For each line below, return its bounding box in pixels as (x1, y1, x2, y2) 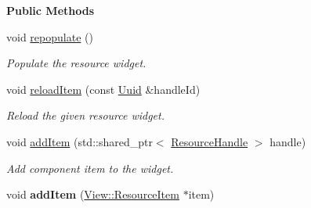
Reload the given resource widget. (6, 107, 165, 124)
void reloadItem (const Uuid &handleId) (6, 81, 201, 97)
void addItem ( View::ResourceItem (6, 186, 179, 203)
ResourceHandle (171, 133, 248, 149)
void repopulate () (6, 28, 93, 45)
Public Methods (6, 2, 95, 18)
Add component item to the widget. (6, 160, 174, 176)
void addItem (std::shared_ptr (6, 133, 153, 149)
